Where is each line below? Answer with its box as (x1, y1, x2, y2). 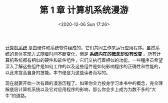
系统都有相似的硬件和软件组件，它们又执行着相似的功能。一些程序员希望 (13, 57, 163, 63)
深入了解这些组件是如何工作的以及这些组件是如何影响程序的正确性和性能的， (5, 63, 163, 69)
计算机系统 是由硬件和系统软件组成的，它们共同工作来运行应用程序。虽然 (5, 44, 155, 50)
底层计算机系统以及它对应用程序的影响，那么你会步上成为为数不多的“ (9, 86, 152, 92)
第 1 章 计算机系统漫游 (39, 4, 128, 16)
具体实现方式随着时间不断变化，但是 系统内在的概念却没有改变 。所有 (13, 51, 156, 57)
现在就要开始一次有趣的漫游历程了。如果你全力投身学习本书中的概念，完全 (5, 80, 158, 86)
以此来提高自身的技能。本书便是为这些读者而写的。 (5, 69, 110, 75)
